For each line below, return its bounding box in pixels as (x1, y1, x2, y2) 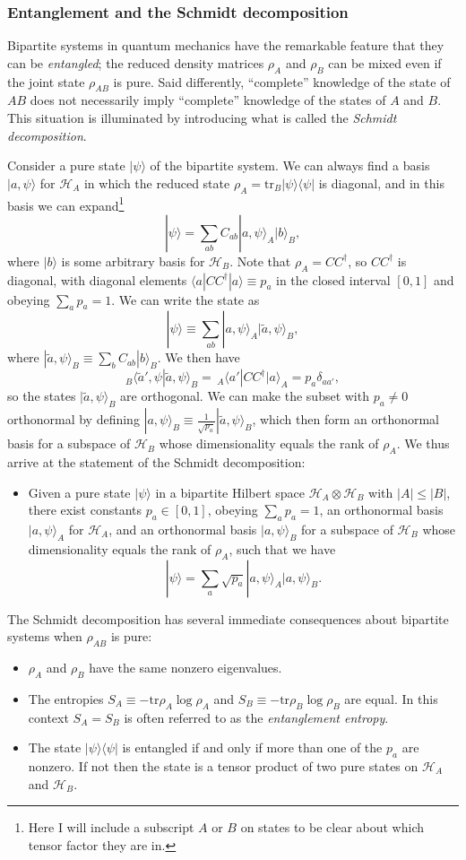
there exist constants (28, 500, 142, 519)
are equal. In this (344, 689, 438, 708)
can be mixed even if (328, 53, 442, 72)
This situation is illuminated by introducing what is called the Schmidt (7, 109, 397, 126)
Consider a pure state (7, 156, 125, 175)
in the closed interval (276, 270, 391, 289)
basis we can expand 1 (7, 193, 125, 214)
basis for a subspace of (7, 434, 131, 453)
